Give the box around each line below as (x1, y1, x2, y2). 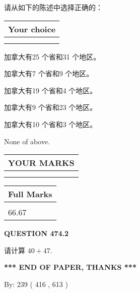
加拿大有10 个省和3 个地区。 (4, 119, 97, 129)
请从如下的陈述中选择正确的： (4, 2, 103, 12)
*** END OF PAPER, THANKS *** (4, 262, 136, 272)
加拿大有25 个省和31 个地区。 (4, 51, 101, 62)
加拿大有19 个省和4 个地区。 (4, 85, 97, 95)
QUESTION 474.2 (4, 228, 69, 239)
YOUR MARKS (8, 157, 75, 169)
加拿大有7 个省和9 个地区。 (4, 68, 94, 79)
